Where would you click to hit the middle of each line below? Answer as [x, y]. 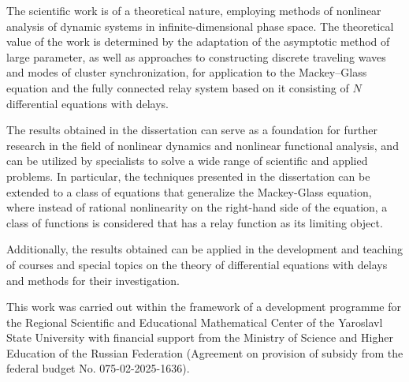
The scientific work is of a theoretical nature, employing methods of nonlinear [194, 10]
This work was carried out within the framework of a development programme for [204, 307]
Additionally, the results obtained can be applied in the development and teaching [205, 249]
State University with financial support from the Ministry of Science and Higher [200, 337]
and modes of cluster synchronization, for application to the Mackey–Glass [187, 72]
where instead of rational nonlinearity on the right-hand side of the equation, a [197, 207]
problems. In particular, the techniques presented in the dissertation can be [188, 176]
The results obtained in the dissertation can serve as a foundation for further [192, 130]
